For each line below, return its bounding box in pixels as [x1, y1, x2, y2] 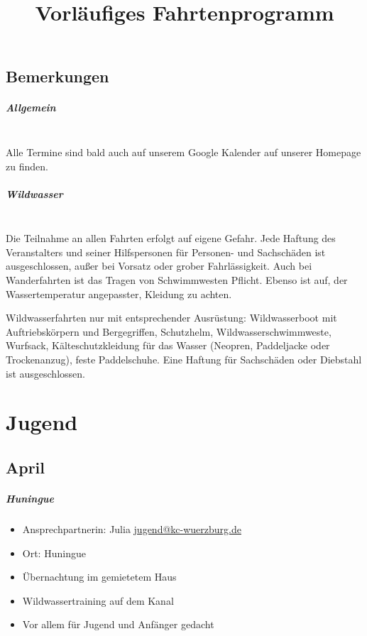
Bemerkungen [6, 65, 109, 87]
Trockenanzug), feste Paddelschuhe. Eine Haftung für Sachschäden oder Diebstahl [6, 352, 362, 367]
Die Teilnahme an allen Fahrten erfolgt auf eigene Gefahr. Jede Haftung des [6, 231, 336, 246]
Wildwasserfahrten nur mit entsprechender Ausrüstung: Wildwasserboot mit [6, 310, 337, 325]
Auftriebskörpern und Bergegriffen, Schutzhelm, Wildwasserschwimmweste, [6, 324, 332, 339]
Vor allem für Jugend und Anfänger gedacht [22, 617, 214, 632]
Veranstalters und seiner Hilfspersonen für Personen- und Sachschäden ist [6, 244, 326, 259]
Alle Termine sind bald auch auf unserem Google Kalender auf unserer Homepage [6, 144, 361, 159]
